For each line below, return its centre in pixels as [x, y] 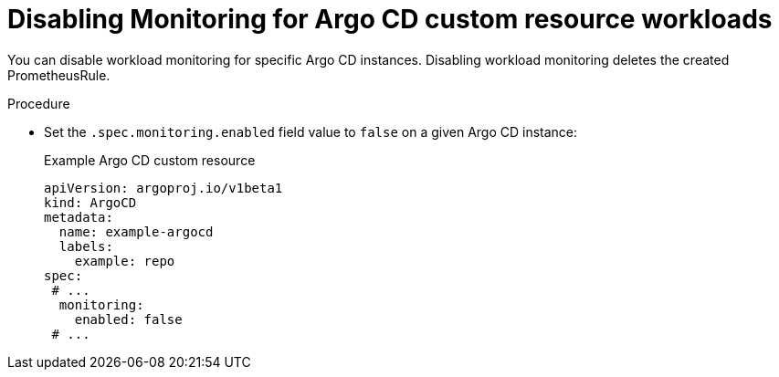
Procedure [39, 103]
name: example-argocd [136, 231]
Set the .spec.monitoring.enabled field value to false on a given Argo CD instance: [311, 131]
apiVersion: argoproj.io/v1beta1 [163, 188]
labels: [86, 246]
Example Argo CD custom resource [150, 160]
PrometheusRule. [59, 75]
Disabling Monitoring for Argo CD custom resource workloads [390, 19]
